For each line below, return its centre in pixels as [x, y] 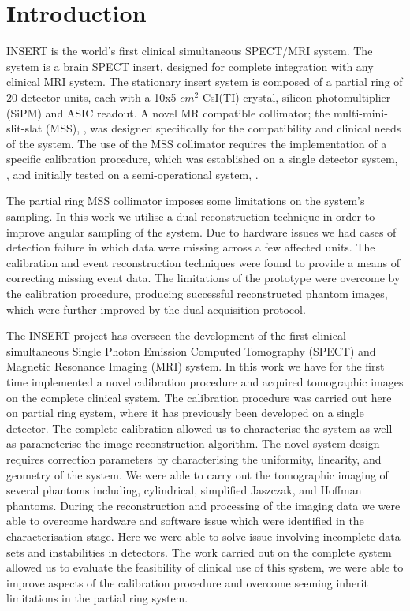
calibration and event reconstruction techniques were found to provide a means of [203, 262]
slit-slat [24, 128]
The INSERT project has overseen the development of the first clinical [176, 335]
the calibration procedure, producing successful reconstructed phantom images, [197, 294]
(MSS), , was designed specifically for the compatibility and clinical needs [223, 128]
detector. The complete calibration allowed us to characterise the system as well [199, 428]
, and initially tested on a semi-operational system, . [132, 174]
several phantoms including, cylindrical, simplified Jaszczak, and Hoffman [184, 490]
